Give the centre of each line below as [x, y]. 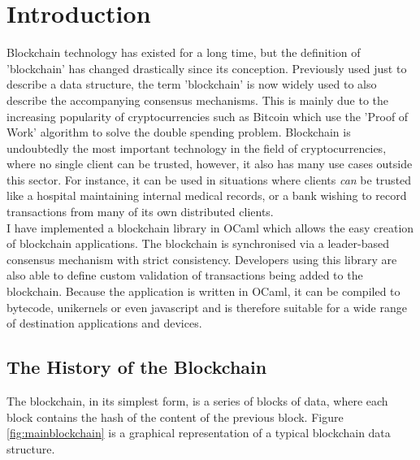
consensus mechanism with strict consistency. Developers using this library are [202, 259]
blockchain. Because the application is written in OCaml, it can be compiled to [204, 291]
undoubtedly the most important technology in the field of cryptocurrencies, [197, 148]
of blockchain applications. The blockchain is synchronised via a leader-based [198, 243]
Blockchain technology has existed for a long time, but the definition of [184, 52]
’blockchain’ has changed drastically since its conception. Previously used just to [207, 68]
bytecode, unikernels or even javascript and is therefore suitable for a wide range [207, 307]
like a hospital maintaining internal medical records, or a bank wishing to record [207, 195]
